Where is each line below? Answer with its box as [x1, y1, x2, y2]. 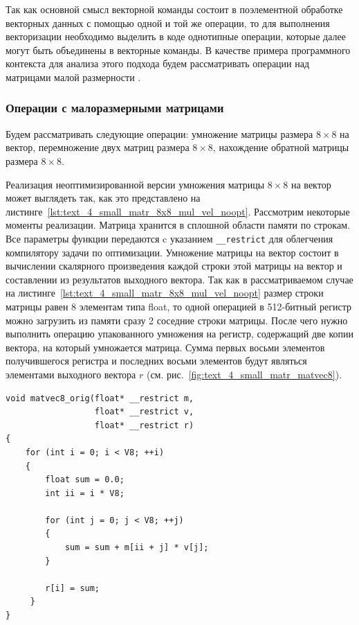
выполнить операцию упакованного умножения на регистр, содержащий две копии [6, 326, 353, 341]
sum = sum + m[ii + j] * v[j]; [64, 543, 209, 553]
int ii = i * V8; [45, 488, 125, 498]
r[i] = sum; [45, 583, 100, 593]
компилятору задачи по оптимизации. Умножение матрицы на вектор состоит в [6, 245, 339, 259]
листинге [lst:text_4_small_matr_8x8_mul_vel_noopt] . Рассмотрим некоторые [6, 204, 350, 218]
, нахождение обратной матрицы [212, 140, 349, 155]
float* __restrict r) [94, 420, 194, 430]
